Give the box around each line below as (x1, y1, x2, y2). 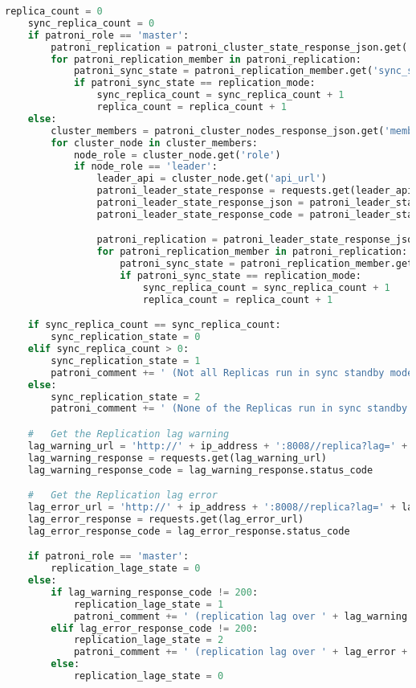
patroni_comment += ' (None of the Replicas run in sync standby (51, 403, 408, 415)
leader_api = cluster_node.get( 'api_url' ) (96, 173, 327, 185)
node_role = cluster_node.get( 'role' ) (73, 149, 281, 161)
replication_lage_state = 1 (73, 598, 224, 610)
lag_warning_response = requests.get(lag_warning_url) (27, 452, 327, 464)
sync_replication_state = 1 (51, 354, 201, 367)
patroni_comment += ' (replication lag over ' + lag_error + (73, 646, 408, 658)
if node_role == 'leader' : (73, 161, 218, 173)
